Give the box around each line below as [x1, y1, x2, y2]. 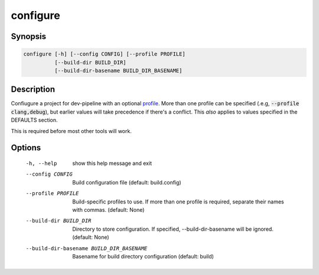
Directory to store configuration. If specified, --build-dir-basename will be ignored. [72, 225, 274, 232]
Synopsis [11, 31, 47, 41]
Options [11, 143, 41, 153]
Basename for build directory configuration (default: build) [72, 253, 214, 260]
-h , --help [25, 160, 57, 167]
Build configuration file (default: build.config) [72, 179, 181, 186]
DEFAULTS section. [11, 117, 58, 124]
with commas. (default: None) [72, 206, 145, 213]
